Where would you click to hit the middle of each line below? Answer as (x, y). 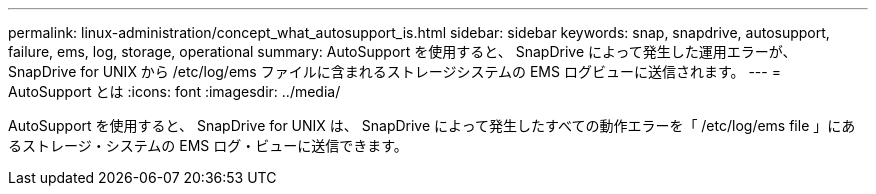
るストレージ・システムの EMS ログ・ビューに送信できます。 (208, 145)
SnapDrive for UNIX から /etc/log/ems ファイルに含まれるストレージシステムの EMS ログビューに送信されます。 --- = (394, 71)
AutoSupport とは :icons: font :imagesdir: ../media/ (174, 91)
